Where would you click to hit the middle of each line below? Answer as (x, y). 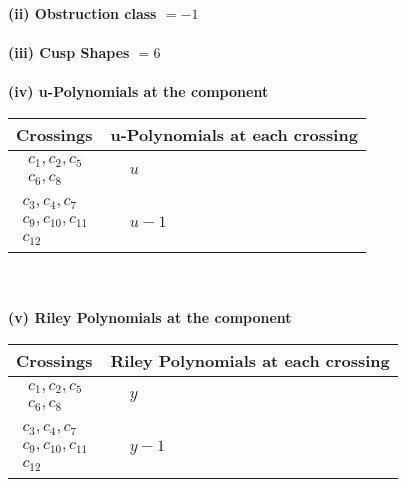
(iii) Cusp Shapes (69, 52)
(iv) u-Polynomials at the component (138, 91)
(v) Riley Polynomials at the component (150, 317)
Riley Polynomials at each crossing (250, 361)
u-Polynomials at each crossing (234, 134)
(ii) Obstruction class (82, 13)
